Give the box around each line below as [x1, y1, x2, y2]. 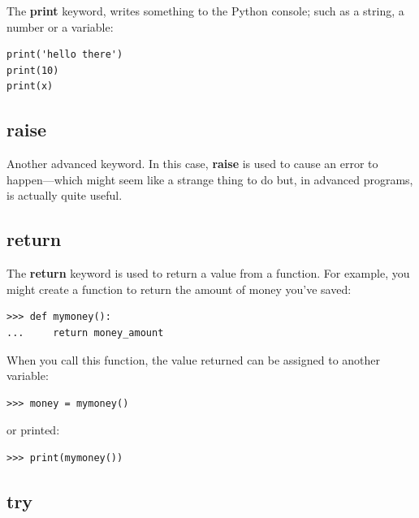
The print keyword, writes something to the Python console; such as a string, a [6, 2, 404, 19]
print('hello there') [6, 49, 123, 61]
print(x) [6, 80, 54, 93]
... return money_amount [6, 326, 164, 339]
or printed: [6, 421, 60, 438]
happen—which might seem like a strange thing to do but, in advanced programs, [6, 171, 413, 188]
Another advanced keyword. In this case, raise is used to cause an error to [6, 155, 378, 172]
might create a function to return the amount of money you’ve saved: [6, 280, 352, 297]
